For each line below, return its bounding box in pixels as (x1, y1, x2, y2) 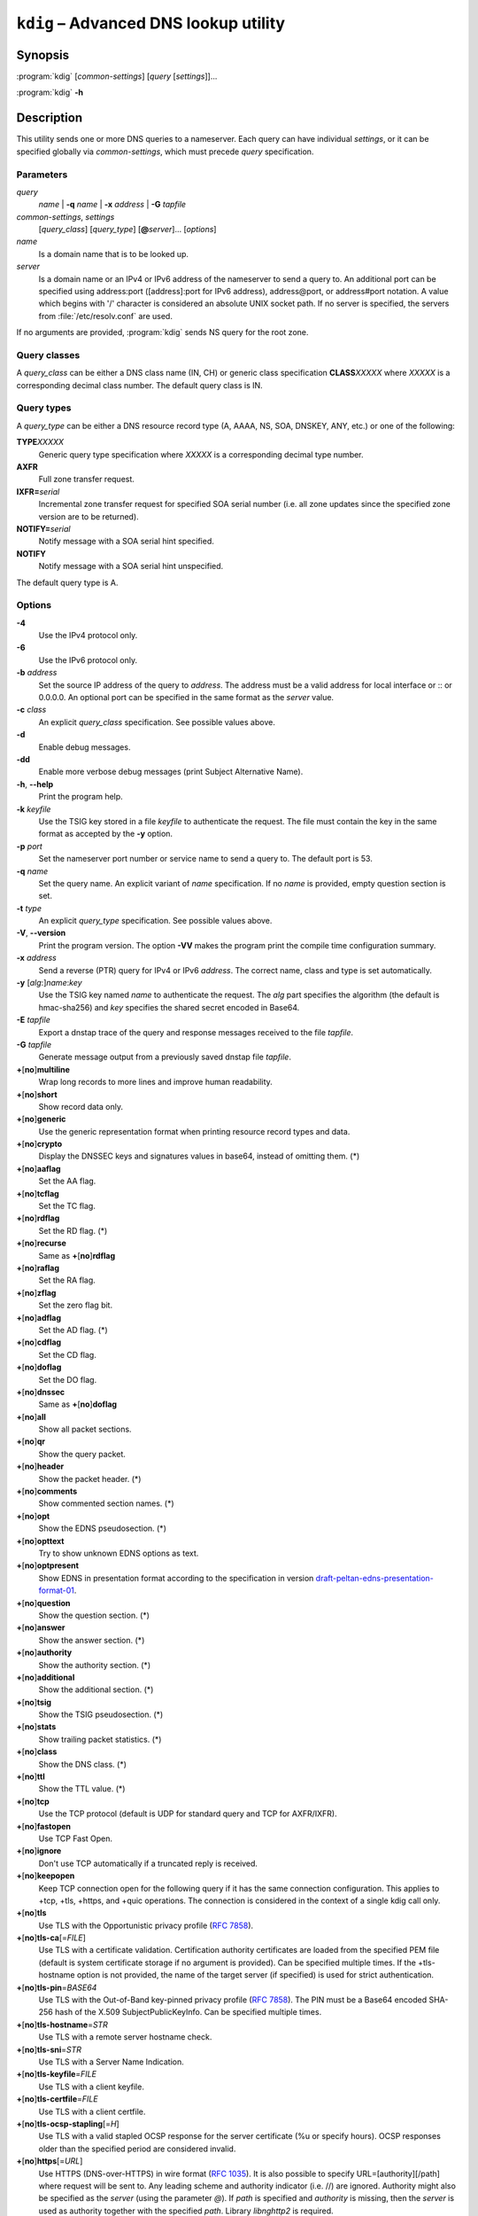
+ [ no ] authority (16, 1647, 73, 1658)
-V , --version (16, 927, 66, 939)
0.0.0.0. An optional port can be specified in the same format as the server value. (38, 692, 335, 703)
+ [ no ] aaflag (16, 1163, 61, 1174)
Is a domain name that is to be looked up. (38, 248, 189, 259)
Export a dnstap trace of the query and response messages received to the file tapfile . (38, 1026, 354, 1037)
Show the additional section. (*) (38, 1684, 154, 1695)
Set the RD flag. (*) (38, 1225, 108, 1236)
